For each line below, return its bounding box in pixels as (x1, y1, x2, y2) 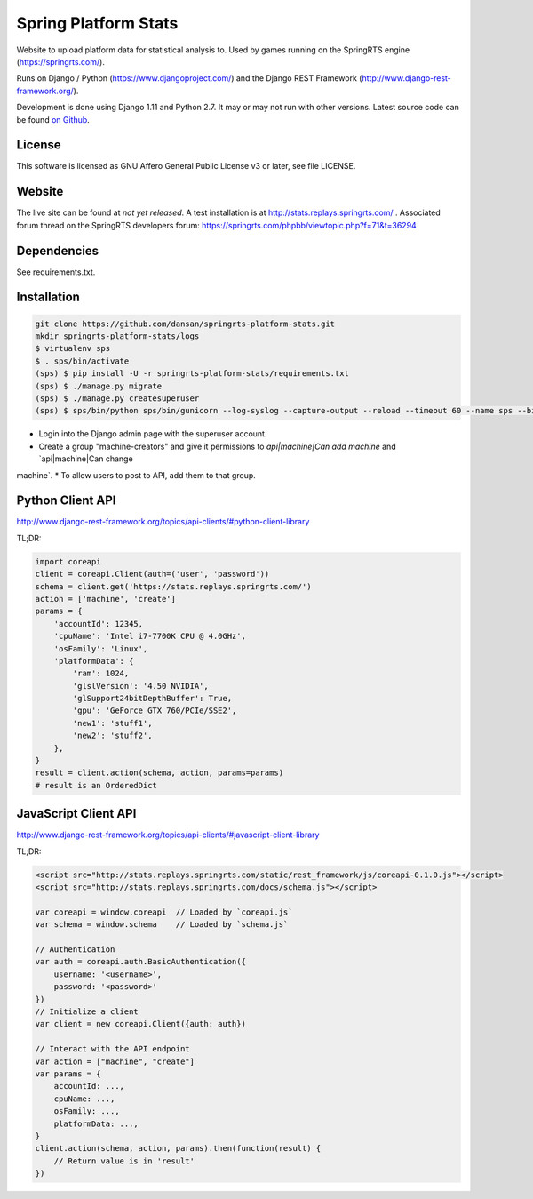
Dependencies (16, 243, 99, 258)
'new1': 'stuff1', (72, 718, 153, 728)
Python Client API (16, 493, 116, 508)
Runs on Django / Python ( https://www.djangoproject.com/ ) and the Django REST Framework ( (16, 73, 362, 84)
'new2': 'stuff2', (72, 731, 153, 741)
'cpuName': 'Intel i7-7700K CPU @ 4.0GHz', (53, 631, 246, 642)
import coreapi (35, 556, 101, 566)
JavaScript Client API (16, 806, 137, 821)
